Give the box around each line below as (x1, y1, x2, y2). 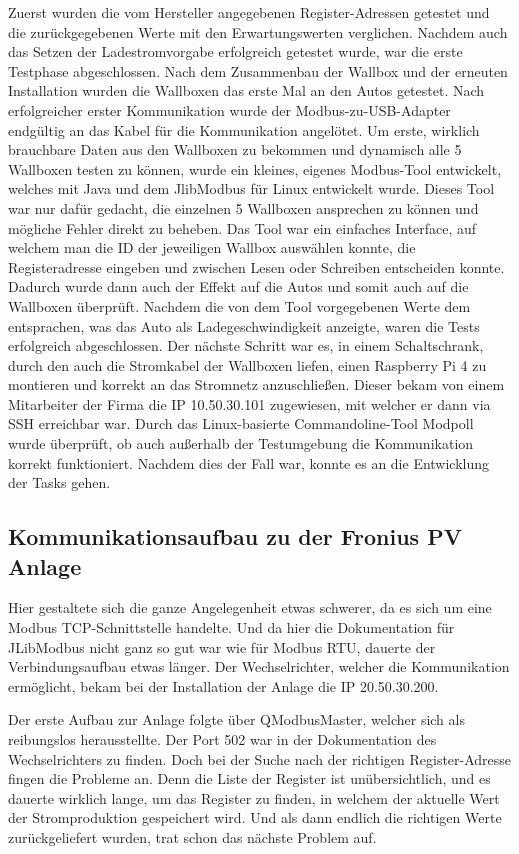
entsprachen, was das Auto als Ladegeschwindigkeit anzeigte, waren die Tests (8, 315, 480, 336)
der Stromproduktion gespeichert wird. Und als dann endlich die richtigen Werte (8, 807, 502, 828)
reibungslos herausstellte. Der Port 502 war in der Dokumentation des (8, 729, 437, 749)
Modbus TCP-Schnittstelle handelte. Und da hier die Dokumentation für (8, 617, 455, 638)
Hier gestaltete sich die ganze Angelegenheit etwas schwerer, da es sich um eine (8, 597, 492, 618)
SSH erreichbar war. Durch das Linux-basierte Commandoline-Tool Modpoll (8, 413, 474, 434)
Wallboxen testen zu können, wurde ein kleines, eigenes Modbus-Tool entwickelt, (8, 158, 502, 179)
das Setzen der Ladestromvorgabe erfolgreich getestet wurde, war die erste (8, 41, 463, 62)
